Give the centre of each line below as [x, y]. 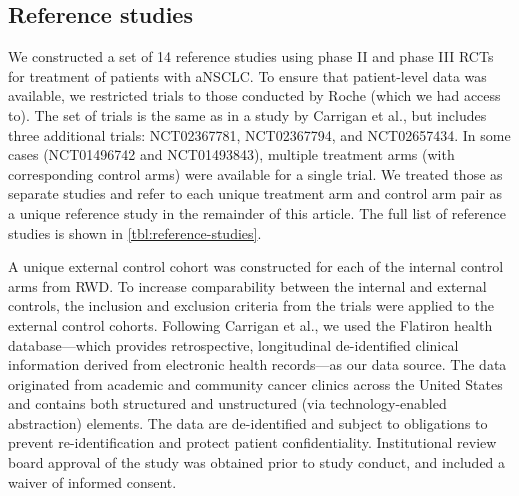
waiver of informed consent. [92, 481]
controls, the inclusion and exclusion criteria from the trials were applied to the [251, 305]
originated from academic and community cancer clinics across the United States [255, 383]
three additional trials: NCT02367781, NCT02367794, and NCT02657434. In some [259, 134]
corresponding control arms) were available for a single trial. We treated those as [255, 173]
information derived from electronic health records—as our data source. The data [257, 364]
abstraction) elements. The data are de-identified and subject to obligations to [248, 422]
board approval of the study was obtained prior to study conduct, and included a [257, 462]
